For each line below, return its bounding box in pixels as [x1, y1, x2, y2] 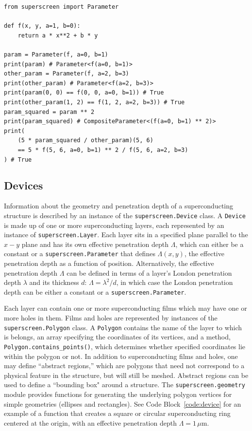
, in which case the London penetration [116, 277, 233, 287]
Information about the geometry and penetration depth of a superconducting [4, 201, 234, 211]
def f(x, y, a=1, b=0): [4, 22, 81, 30]
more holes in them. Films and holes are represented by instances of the [4, 313, 218, 323]
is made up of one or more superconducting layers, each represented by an [4, 220, 224, 230]
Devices [4, 178, 43, 193]
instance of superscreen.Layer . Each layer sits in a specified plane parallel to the [4, 229, 248, 240]
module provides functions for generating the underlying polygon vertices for [4, 389, 232, 399]
